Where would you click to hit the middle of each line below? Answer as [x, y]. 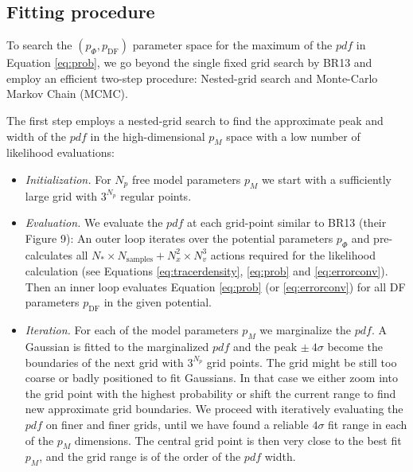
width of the [37, 136]
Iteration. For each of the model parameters [132, 330]
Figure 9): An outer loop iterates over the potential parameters [179, 238]
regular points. [156, 195]
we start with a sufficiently [327, 179]
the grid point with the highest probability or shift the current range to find [210, 393]
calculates [49, 254]
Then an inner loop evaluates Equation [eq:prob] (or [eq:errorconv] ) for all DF [215, 286]
